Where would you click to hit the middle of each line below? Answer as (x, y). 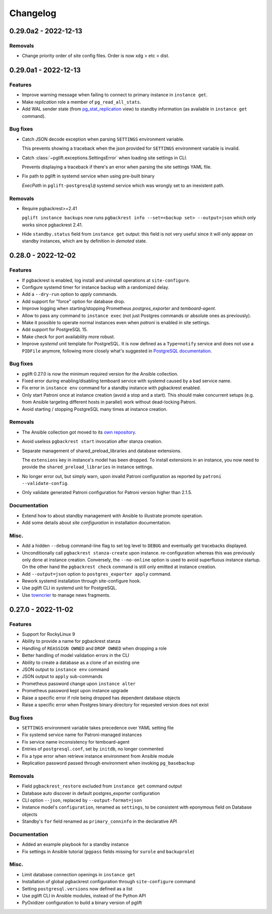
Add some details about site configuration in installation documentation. (96, 523)
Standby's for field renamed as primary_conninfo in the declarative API (99, 821)
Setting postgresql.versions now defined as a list (77, 889)
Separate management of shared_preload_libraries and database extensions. (102, 451)
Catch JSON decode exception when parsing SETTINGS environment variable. (103, 139)
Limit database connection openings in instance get (79, 874)
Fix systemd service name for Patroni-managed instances (82, 735)
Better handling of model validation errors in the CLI (76, 655)
